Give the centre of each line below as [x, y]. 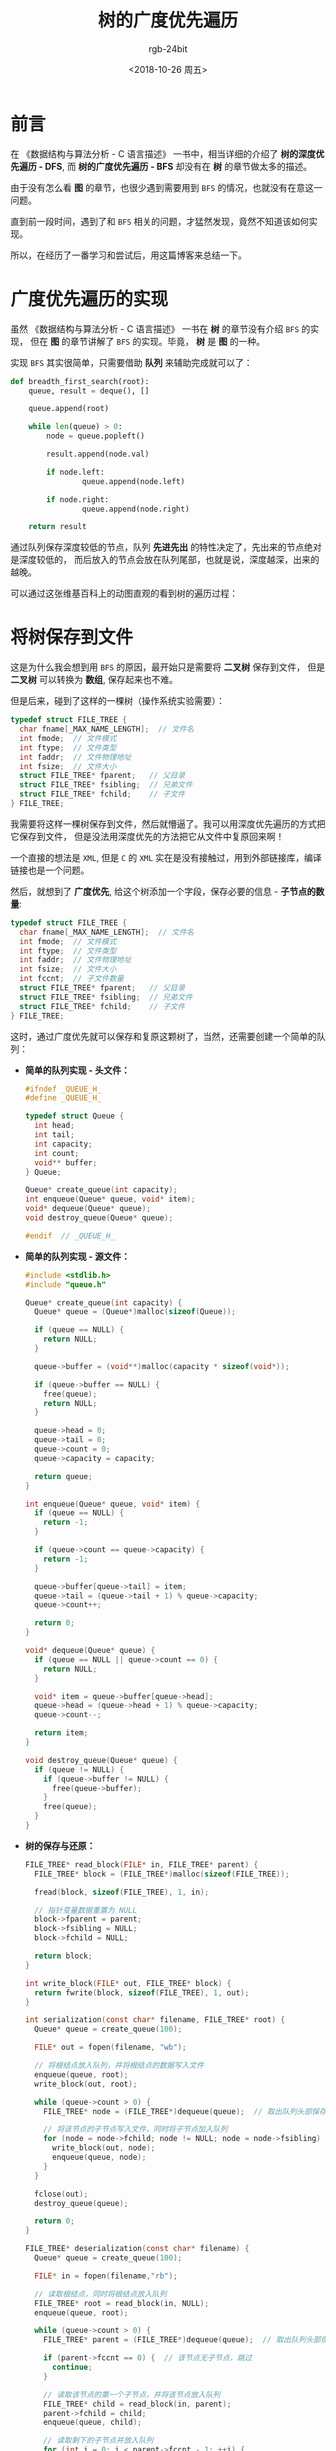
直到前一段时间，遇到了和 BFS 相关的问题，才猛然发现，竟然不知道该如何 [160, 221]
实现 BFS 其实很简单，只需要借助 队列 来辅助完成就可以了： [131, 362]
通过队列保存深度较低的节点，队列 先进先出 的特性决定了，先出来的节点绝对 [166, 547]
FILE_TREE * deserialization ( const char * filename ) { [137, 2249]
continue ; [72, 2367]
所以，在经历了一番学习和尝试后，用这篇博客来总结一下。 [128, 255]
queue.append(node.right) [135, 509]
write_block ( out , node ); [103, 2148]
